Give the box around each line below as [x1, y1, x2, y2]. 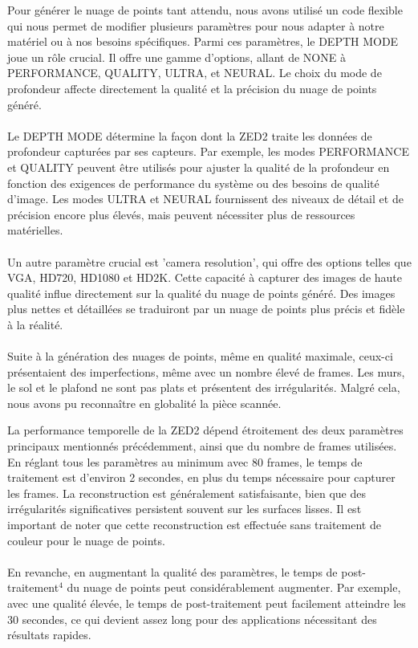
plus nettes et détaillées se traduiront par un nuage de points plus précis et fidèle [7, 300, 405, 317]
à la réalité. [7, 316, 63, 332]
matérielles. [7, 222, 63, 238]
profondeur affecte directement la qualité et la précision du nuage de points [7, 79, 377, 96]
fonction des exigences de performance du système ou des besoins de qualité [7, 174, 379, 191]
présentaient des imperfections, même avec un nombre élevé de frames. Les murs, [7, 363, 405, 380]
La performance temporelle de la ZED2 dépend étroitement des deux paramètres [7, 422, 404, 438]
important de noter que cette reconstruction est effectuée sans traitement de [7, 516, 381, 532]
